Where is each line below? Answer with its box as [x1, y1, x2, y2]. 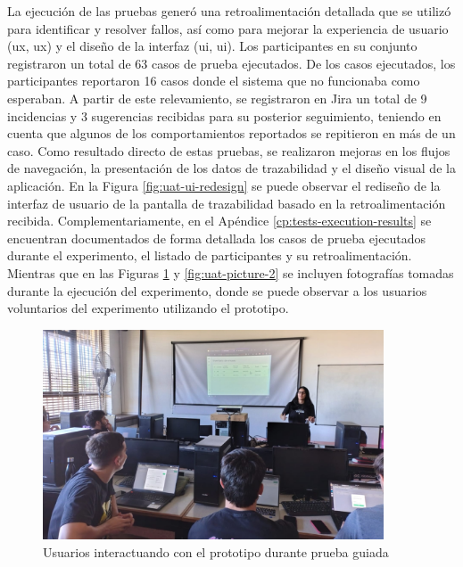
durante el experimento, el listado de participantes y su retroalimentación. [7, 246, 412, 265]
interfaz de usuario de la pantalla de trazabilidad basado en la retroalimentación [7, 193, 446, 212]
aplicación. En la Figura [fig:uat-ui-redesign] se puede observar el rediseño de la [7, 176, 441, 194]
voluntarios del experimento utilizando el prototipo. [7, 299, 289, 317]
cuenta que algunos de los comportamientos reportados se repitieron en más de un [7, 124, 456, 143]
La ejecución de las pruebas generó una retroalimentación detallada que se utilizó [7, 2, 451, 20]
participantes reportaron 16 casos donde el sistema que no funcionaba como [7, 71, 420, 90]
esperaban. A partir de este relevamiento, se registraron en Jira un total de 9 [7, 88, 427, 107]
